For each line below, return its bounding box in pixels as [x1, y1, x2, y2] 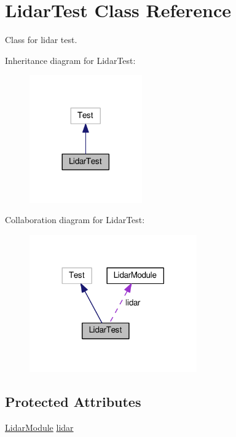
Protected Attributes [5, 392, 141, 411]
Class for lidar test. [5, 33, 77, 46]
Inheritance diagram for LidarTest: [5, 53, 136, 66]
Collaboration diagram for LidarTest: [5, 213, 145, 226]
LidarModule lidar [5, 420, 74, 433]
